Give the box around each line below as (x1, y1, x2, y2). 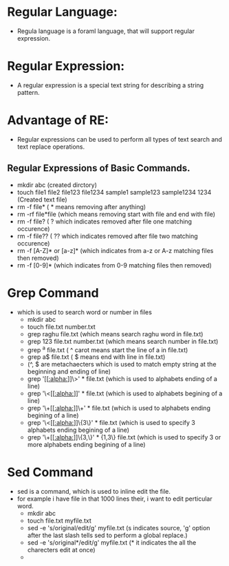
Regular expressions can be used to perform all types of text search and (17, 135, 222, 143)
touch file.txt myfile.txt (27, 516, 91, 525)
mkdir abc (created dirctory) (17, 180, 98, 189)
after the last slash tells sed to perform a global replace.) (27, 531, 188, 540)
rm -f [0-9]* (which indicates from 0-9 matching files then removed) (17, 261, 212, 269)
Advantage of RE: (7, 113, 109, 128)
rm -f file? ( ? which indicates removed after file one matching (17, 217, 193, 226)
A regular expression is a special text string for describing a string (17, 80, 204, 89)
